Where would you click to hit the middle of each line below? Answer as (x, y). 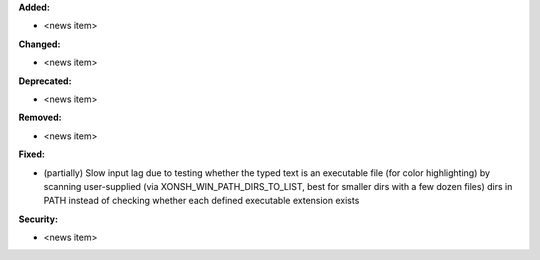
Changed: (39, 44)
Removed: (40, 117)
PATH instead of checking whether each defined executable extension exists (201, 201)
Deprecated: (45, 81)
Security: (38, 219)
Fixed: (31, 154)
